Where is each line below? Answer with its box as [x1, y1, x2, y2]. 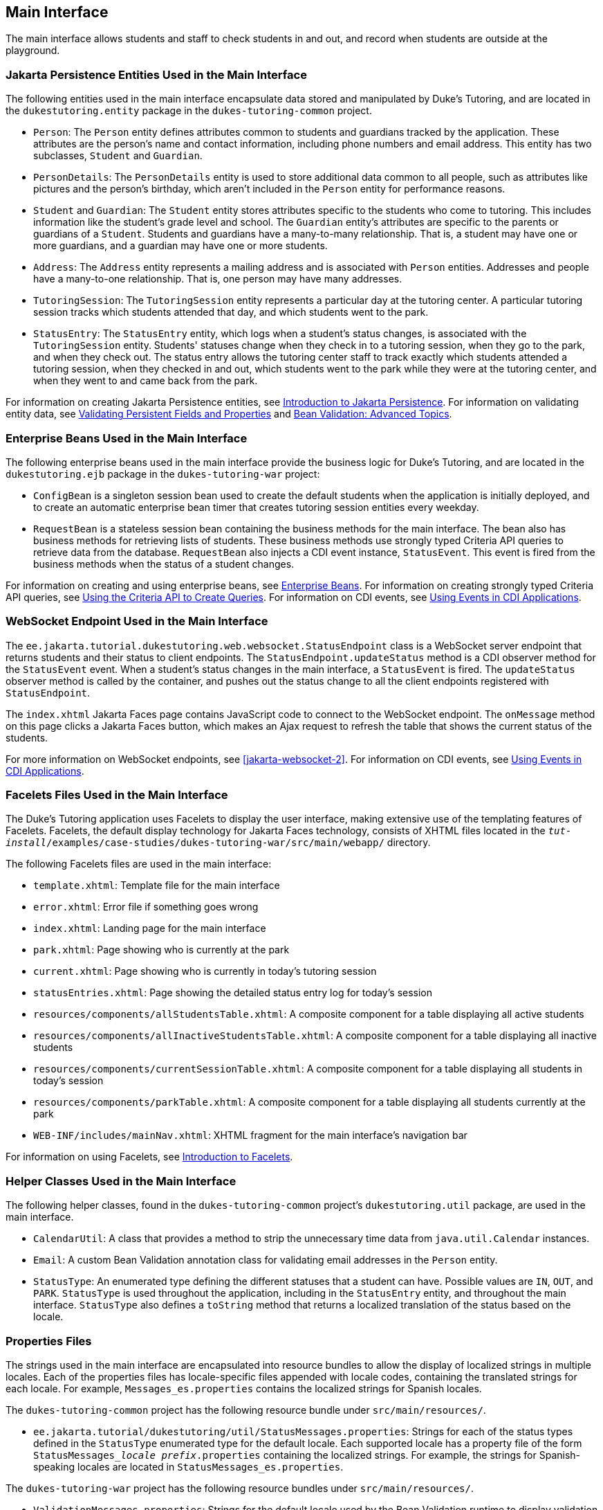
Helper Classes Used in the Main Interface [6, 1174, 236, 1188]
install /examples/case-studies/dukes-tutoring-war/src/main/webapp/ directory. [6, 836, 431, 849]
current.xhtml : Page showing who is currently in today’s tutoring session [33, 965, 377, 978]
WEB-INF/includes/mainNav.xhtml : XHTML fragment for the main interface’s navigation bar [33, 1129, 467, 1142]
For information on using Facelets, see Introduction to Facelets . [6, 1151, 293, 1163]
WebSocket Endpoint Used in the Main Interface [6, 614, 268, 629]
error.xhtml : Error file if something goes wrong [33, 901, 259, 913]
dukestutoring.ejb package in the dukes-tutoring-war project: [6, 467, 320, 480]
